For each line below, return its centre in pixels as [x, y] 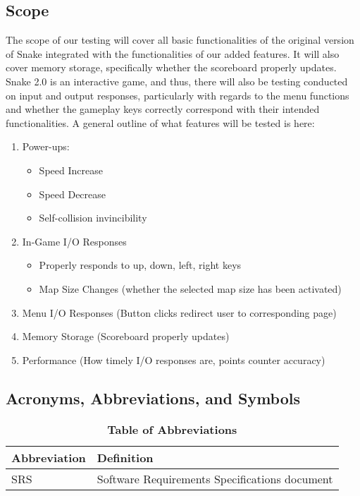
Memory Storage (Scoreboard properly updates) [126, 336]
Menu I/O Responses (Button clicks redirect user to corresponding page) [179, 312]
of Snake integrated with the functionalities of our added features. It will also [173, 53]
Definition [125, 457]
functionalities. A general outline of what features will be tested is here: [160, 122]
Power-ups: [46, 146]
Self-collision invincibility [93, 218]
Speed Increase [71, 170]
